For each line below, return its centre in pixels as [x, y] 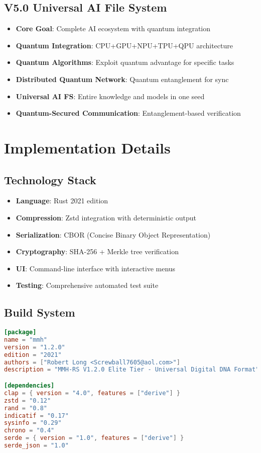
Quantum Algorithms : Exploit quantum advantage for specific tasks [125, 62]
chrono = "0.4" [29, 431]
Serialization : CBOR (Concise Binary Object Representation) [113, 234]
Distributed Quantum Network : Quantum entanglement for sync [122, 79]
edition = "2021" [33, 355]
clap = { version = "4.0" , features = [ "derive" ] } [92, 393]
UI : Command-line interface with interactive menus [96, 268]
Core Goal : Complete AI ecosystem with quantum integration [113, 28]
